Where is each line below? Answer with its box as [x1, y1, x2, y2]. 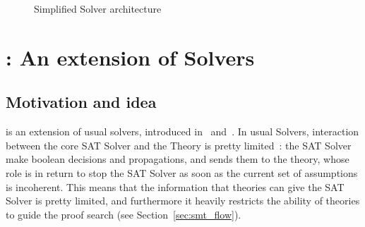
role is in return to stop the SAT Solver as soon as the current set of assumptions [6, 165, 358, 180]
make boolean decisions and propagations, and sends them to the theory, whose [6, 152, 349, 166]
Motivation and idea [6, 91, 157, 113]
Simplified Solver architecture [34, 1, 162, 16]
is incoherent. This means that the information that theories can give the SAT [6, 179, 345, 194]
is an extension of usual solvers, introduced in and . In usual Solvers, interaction [6, 124, 359, 139]
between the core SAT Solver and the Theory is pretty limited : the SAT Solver [6, 137, 352, 152]
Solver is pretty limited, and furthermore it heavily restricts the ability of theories [6, 193, 360, 208]
